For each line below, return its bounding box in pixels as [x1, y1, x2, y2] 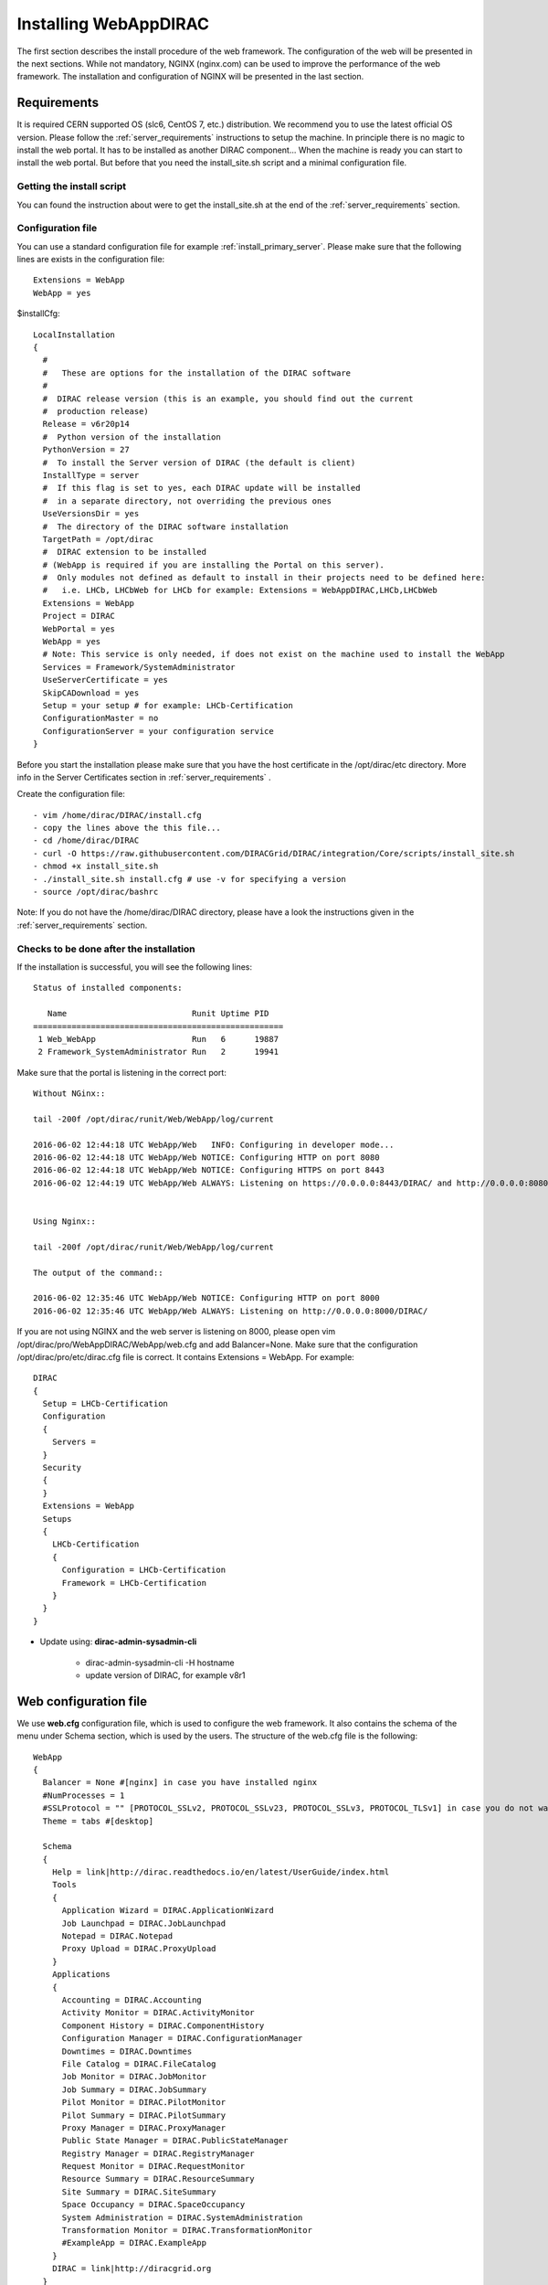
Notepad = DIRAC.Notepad [61, 1931, 174, 1941]
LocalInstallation [33, 329, 116, 340]
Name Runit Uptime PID [47, 1008, 269, 1019]
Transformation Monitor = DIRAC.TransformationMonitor [61, 2226, 312, 2236]
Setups [42, 1514, 72, 1524]
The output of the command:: [33, 1267, 163, 1278]
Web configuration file [16, 1694, 148, 1709]
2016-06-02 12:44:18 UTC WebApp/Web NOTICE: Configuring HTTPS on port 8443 [33, 1165, 385, 1175]
